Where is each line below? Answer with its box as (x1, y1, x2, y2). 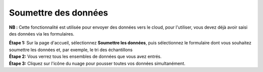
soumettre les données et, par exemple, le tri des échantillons (9, 47, 133, 53)
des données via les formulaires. (9, 31, 75, 36)
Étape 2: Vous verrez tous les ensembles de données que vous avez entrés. (9, 54, 162, 59)
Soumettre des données (9, 7, 108, 18)
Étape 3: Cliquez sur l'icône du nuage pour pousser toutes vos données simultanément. (9, 60, 186, 66)
